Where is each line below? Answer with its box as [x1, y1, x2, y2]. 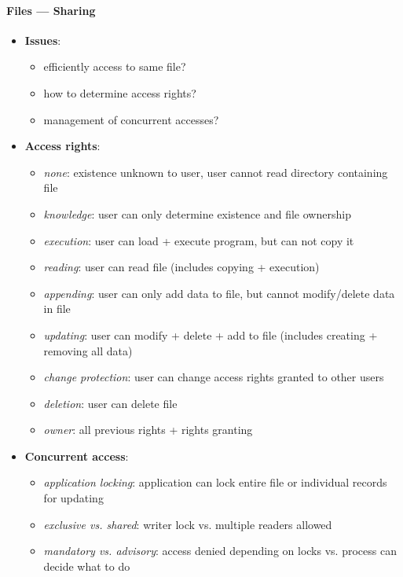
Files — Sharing [6, 2, 96, 18]
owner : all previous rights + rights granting [43, 421, 253, 438]
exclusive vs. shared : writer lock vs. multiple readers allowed [43, 516, 332, 532]
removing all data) [43, 342, 133, 358]
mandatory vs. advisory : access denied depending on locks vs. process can [43, 542, 397, 559]
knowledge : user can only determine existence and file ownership [43, 205, 351, 222]
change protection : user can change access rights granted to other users [43, 369, 384, 385]
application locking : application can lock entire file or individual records [43, 474, 387, 491]
